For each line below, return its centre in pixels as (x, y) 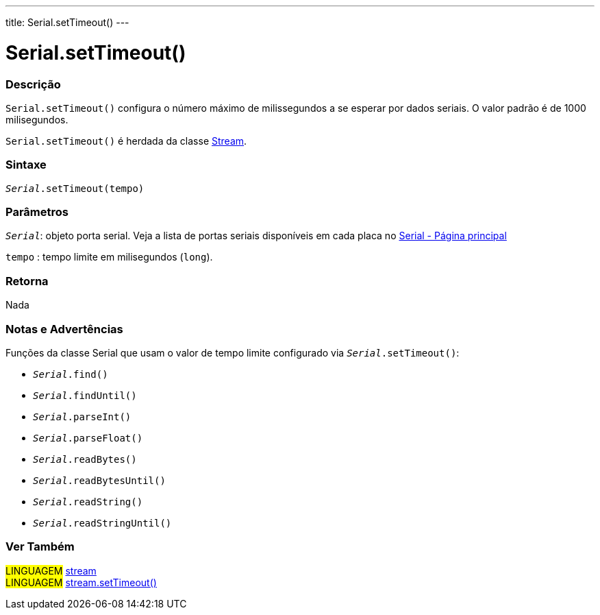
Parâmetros (37, 212)
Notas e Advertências (64, 329)
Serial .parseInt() (82, 417)
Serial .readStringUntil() (102, 523)
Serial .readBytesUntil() (99, 480)
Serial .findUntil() (85, 395)
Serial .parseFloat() (88, 438)
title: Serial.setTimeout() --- (67, 22)
